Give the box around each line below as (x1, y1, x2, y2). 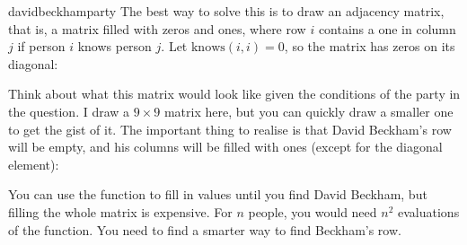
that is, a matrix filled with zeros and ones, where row (8, 19, 306, 38)
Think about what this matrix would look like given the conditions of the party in (8, 84, 461, 103)
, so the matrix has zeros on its (284, 37, 455, 56)
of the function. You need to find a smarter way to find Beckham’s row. (8, 220, 401, 239)
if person (17, 37, 66, 56)
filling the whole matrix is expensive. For (8, 202, 233, 221)
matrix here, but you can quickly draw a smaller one (163, 101, 454, 120)
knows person (77, 37, 152, 56)
